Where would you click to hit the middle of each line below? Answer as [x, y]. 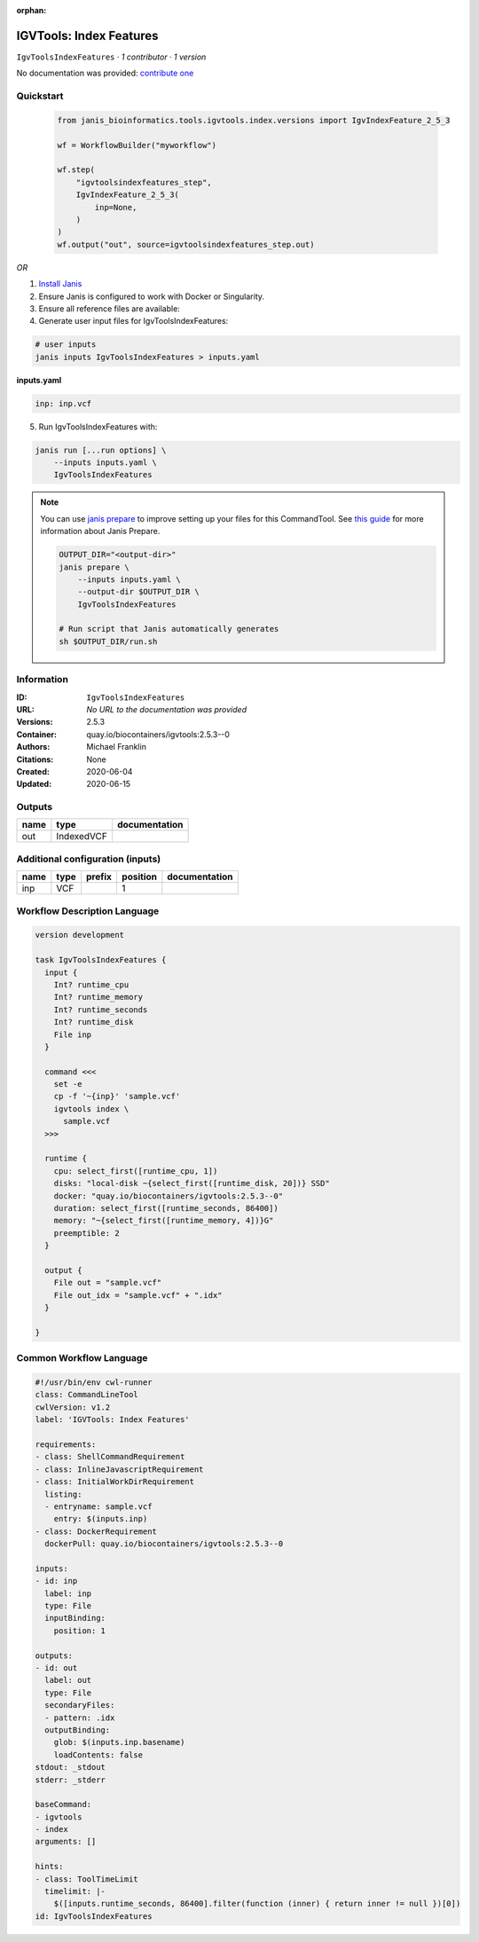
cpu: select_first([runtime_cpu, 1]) [136, 1171]
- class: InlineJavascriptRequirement [119, 1469]
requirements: [66, 1444]
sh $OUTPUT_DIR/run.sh [108, 641]
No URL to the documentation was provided [167, 709]
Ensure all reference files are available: [110, 308]
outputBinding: [78, 1730]
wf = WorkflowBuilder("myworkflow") [137, 145]
